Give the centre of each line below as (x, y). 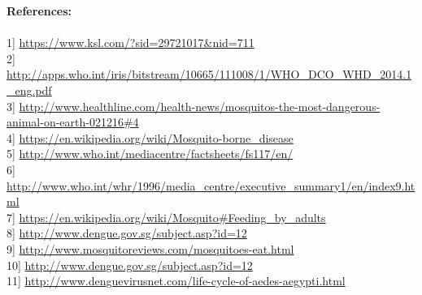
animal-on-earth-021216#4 (73, 122)
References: (39, 11)
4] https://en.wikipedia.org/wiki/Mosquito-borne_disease (150, 137)
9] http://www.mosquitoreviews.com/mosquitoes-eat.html (150, 248)
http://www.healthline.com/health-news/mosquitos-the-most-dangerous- (200, 106)
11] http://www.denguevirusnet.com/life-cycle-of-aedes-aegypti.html (176, 281)
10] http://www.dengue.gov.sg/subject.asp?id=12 (130, 265)
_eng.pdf (29, 90)
